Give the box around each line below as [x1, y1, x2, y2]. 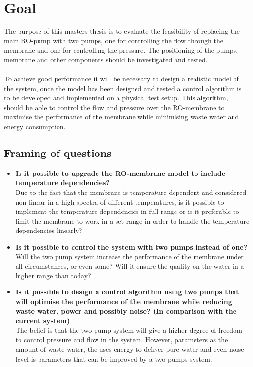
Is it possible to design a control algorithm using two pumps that [15, 287, 239, 297]
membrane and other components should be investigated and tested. [4, 54, 208, 64]
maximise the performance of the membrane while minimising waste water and [4, 112, 239, 122]
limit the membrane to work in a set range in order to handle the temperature [15, 215, 250, 226]
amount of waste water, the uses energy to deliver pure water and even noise [15, 344, 244, 354]
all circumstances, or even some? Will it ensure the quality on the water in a [15, 261, 244, 271]
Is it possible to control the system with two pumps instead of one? [15, 242, 248, 252]
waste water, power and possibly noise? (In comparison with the [15, 306, 237, 316]
